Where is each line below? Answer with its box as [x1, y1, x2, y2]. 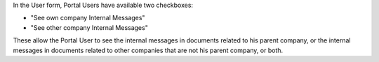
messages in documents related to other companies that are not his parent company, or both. [13, 46, 284, 54]
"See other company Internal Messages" [30, 23, 149, 31]
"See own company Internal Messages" [30, 14, 145, 22]
